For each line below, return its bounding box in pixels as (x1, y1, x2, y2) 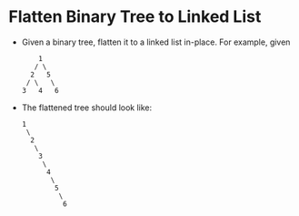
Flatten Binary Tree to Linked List (8, 6, 262, 27)
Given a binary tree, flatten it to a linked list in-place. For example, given (21, 36, 291, 47)
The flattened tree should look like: (21, 102, 153, 113)
